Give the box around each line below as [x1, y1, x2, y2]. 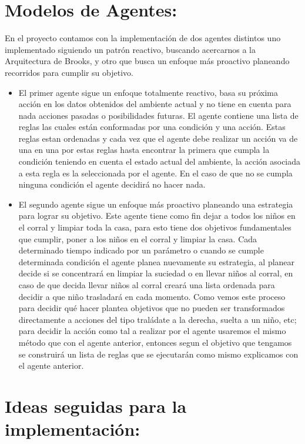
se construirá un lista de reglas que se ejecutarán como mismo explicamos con [18, 348, 299, 360]
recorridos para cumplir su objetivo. [5, 66, 133, 78]
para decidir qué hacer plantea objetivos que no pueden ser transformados [18, 302, 285, 314]
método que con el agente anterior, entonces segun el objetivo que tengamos [18, 336, 292, 348]
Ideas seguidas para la [5, 393, 187, 418]
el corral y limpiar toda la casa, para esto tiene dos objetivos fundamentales [18, 221, 291, 233]
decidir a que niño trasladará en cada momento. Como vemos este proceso [18, 290, 286, 302]
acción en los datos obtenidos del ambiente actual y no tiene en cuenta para [18, 98, 291, 110]
